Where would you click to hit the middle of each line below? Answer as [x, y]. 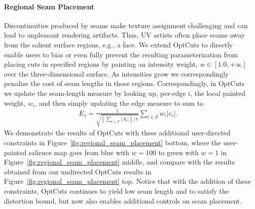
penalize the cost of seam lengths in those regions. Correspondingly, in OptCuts [124, 83]
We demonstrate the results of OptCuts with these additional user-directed [117, 133]
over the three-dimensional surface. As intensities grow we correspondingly [116, 73]
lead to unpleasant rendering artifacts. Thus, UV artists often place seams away [125, 35]
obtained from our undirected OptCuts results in [78, 171]
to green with [179, 152]
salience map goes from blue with [79, 152]
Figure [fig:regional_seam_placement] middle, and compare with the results [120, 162]
